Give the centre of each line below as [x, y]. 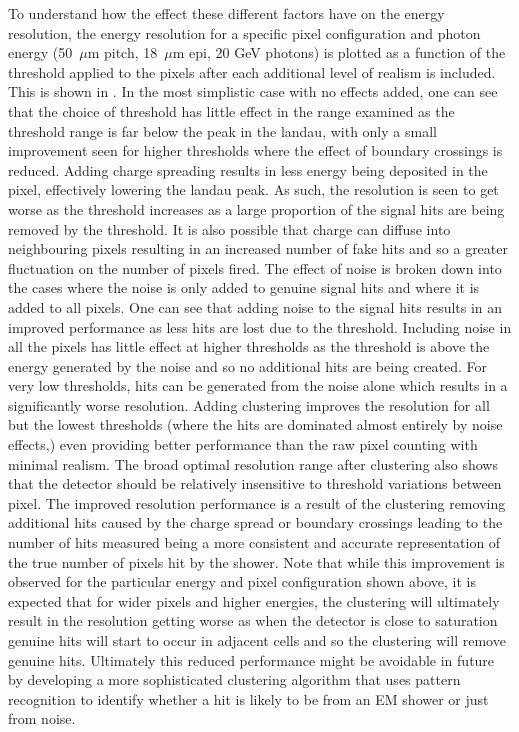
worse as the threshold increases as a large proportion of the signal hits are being [256, 208]
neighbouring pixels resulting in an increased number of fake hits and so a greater [258, 248]
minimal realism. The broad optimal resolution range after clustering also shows [253, 463]
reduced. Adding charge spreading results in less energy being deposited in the [248, 169]
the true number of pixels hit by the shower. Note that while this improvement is [256, 561]
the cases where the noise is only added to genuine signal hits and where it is [244, 287]
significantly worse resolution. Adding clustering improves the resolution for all [249, 404]
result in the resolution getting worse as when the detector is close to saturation [253, 620]
